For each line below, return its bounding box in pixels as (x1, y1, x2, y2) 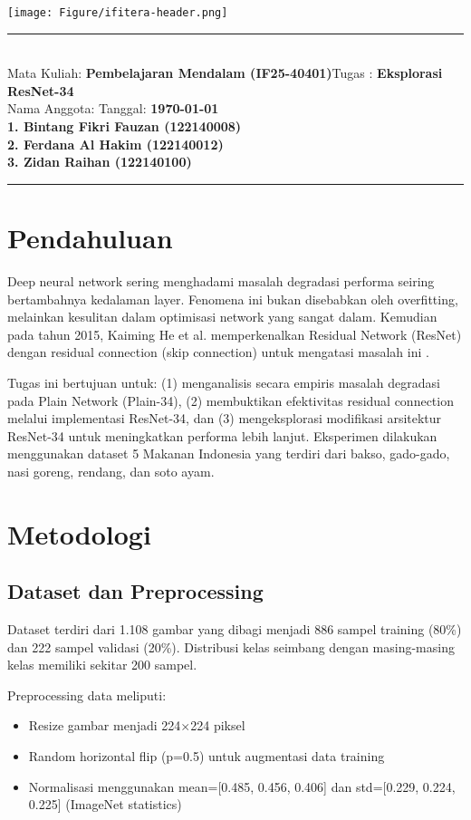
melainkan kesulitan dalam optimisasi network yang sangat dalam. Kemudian (7, 307, 437, 326)
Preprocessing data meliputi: (7, 685, 167, 704)
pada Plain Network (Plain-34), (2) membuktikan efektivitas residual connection (7, 391, 454, 410)
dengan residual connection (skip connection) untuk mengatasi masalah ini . (7, 342, 429, 362)
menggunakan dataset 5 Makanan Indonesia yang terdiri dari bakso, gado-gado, (7, 444, 450, 463)
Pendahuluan (7, 219, 173, 256)
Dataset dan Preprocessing (7, 577, 264, 605)
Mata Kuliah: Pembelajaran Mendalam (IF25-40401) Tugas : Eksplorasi (7, 63, 443, 82)
